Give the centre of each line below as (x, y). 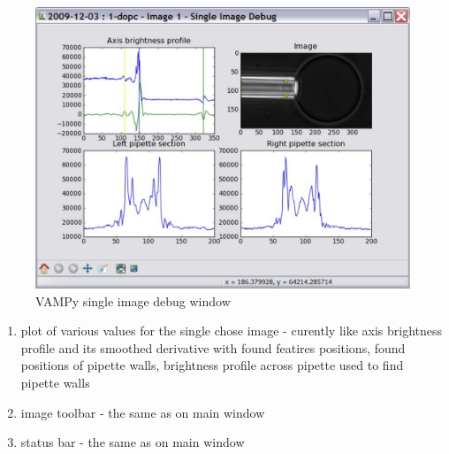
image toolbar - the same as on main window (143, 412)
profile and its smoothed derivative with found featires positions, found (213, 347)
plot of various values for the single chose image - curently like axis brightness (232, 331)
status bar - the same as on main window (133, 442)
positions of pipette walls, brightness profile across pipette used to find (212, 365)
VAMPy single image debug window (133, 300)
